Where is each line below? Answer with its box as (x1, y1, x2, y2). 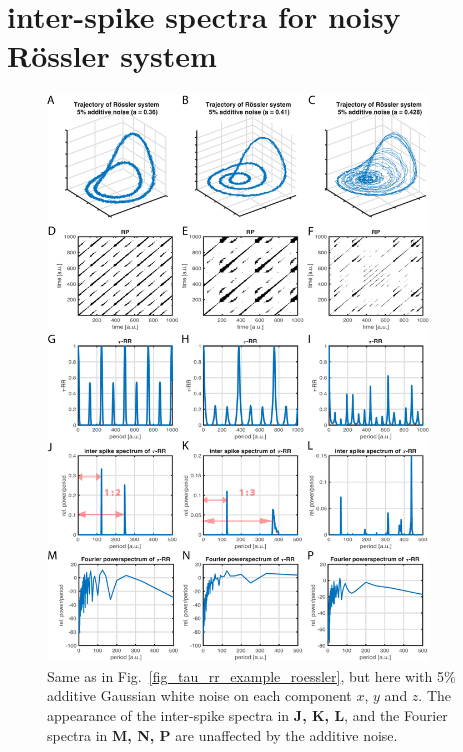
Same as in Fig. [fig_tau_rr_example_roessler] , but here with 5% (47, 665, 456, 686)
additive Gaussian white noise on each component (47, 685, 352, 706)
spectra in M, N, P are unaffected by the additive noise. (47, 724, 398, 745)
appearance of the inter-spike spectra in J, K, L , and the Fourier (47, 705, 448, 726)
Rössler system (7, 35, 217, 76)
